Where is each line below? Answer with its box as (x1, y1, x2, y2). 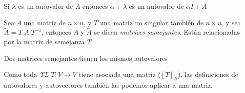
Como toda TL (4, 69, 49, 79)
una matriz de (23, 17, 66, 27)
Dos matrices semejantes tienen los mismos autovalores (4, 53, 168, 63)
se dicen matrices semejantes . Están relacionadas (94, 27, 240, 37)
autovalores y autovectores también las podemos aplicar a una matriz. (4, 79, 213, 90)
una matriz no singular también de (100, 17, 204, 27)
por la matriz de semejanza (4, 37, 85, 46)
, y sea (222, 17, 241, 27)
